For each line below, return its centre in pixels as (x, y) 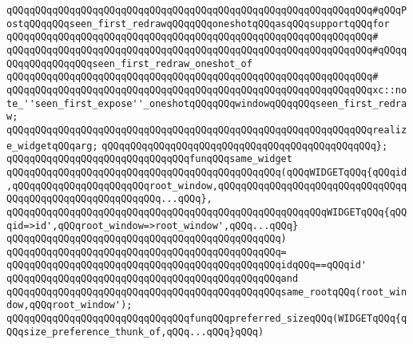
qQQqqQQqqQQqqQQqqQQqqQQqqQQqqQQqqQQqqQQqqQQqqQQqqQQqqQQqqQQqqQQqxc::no (207, 90)
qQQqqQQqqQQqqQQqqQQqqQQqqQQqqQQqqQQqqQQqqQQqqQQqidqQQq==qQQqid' (187, 265)
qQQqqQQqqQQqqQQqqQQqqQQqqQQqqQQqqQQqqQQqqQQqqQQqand (153, 279)
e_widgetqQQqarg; (52, 146)
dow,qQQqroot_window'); (69, 305)
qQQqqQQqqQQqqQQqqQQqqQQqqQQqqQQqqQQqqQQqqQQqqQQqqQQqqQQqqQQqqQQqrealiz (207, 130)
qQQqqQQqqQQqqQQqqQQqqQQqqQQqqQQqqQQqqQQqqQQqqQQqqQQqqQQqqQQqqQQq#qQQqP (207, 10)
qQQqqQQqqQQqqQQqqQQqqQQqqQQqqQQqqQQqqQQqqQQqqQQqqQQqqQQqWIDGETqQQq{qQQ (207, 212)
